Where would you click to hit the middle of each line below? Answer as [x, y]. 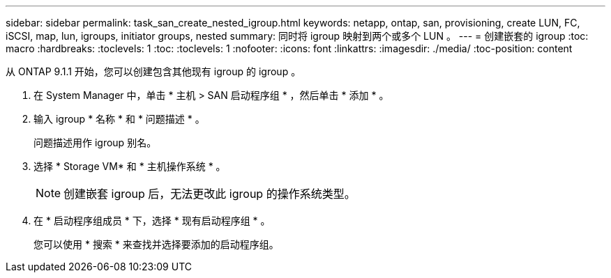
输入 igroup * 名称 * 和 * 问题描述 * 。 [119, 119]
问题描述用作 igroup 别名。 [95, 142]
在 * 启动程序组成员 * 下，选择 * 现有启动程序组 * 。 [152, 221]
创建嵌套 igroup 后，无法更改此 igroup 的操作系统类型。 [210, 194]
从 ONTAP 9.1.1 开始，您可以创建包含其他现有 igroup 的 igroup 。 [153, 71]
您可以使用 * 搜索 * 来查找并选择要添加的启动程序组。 [156, 244]
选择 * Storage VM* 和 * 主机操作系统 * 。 [130, 166]
